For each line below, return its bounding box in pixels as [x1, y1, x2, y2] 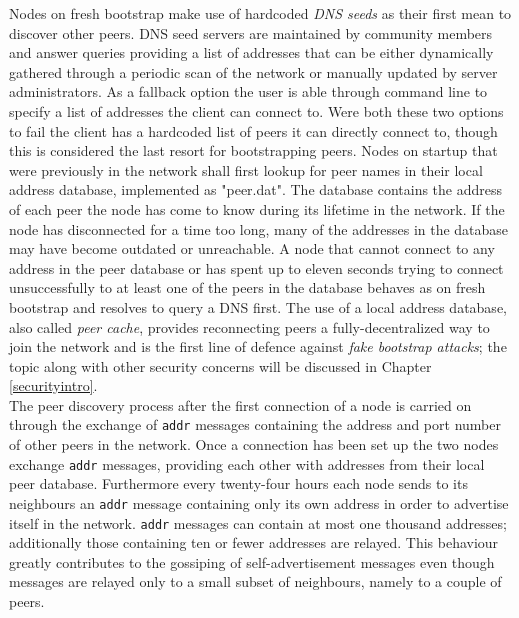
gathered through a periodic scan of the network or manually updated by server [9, 61, 498, 82]
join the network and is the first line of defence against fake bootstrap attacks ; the [9, 336, 507, 357]
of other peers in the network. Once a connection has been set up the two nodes [9, 434, 499, 455]
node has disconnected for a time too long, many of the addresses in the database [9, 218, 509, 239]
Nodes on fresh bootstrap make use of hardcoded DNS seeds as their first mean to [9, 3, 512, 23]
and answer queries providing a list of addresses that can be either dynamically [9, 42, 494, 63]
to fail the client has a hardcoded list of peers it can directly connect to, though [9, 120, 498, 141]
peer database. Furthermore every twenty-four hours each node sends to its [9, 473, 468, 494]
